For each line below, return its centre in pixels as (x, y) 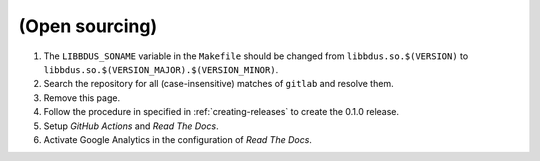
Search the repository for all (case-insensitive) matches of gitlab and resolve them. (218, 84)
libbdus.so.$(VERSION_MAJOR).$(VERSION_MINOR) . (161, 69)
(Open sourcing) (88, 26)
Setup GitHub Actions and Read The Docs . (131, 126)
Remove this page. (81, 97)
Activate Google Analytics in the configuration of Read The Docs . (177, 139)
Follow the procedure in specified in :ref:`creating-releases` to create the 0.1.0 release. (221, 112)
